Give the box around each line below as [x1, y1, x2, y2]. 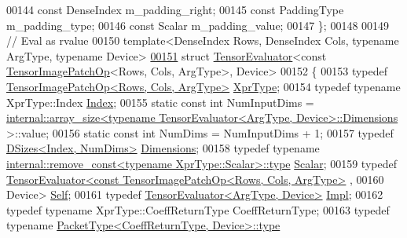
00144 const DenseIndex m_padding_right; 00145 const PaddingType [6, 2, 344, 17]
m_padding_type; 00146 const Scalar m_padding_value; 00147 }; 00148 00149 [6, 16, 390, 33]
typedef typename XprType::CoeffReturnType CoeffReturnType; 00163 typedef [6, 201, 390, 218]
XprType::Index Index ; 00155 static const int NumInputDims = [6, 93, 314, 110]
